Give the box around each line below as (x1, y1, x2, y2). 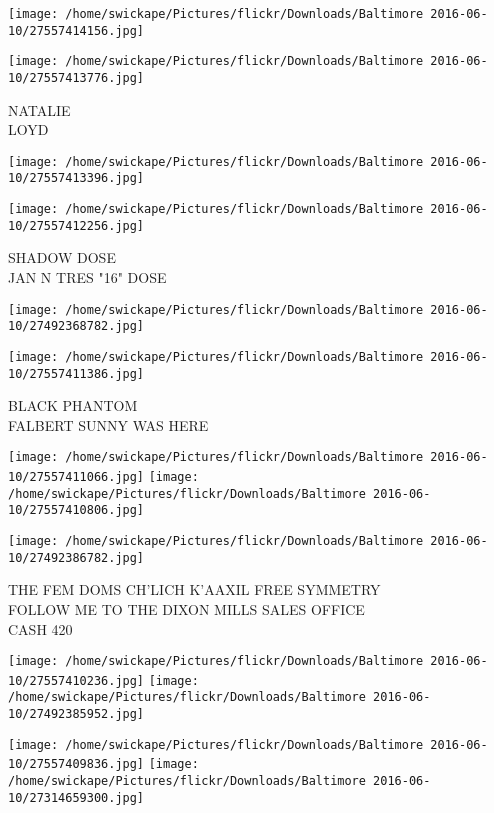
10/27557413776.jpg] (8, 70, 145, 85)
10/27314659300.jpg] (8, 790, 145, 805)
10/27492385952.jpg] (8, 707, 145, 722)
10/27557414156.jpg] (8, 23, 145, 38)
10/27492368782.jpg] (8, 319, 145, 334)
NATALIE (8, 99, 71, 120)
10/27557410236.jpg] (8, 673, 145, 688)
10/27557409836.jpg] (8, 757, 145, 772)
